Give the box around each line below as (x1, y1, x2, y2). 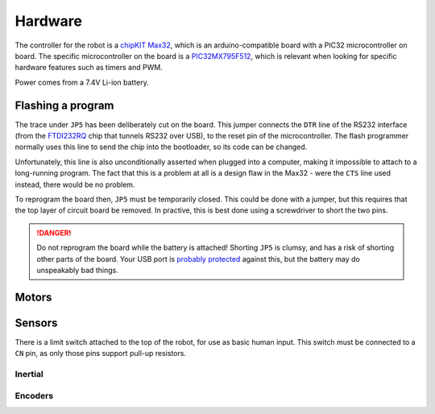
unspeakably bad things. (36, 265, 118, 275)
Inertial (14, 369, 43, 379)
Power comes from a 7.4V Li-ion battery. (14, 77, 149, 87)
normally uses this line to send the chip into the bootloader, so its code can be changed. (14, 142, 308, 152)
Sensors (14, 316, 58, 329)
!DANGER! (36, 228, 72, 238)
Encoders (14, 390, 54, 401)
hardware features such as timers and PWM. (14, 63, 163, 72)
